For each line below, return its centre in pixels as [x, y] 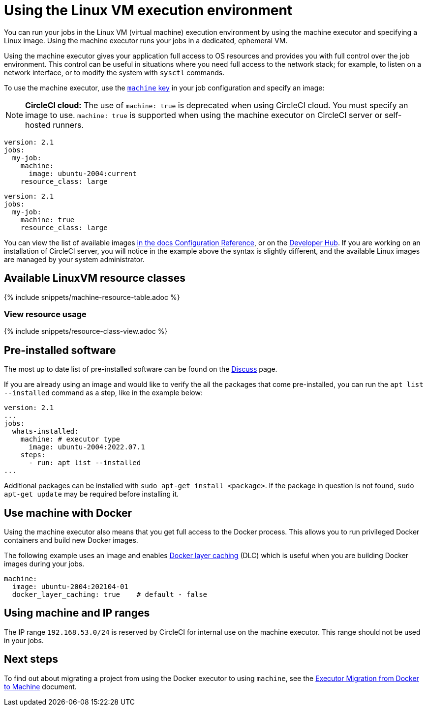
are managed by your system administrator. [74, 259]
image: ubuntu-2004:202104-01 [70, 587]
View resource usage [45, 314]
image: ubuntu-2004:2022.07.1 [87, 447]
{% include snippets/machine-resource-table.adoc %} [92, 297]
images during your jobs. [44, 564]
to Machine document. [40, 686]
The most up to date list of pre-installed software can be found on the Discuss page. [141, 369]
